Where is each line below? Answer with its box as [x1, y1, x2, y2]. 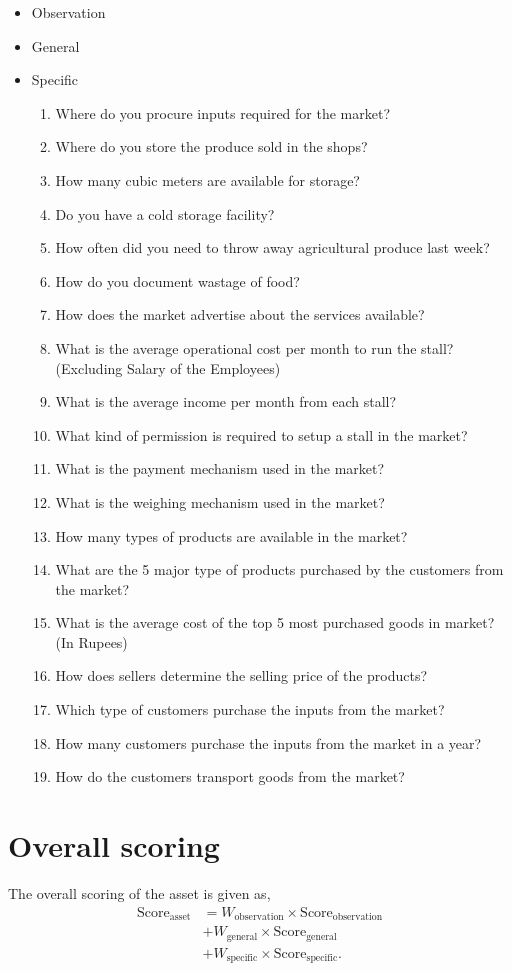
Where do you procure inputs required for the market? [55, 102, 391, 123]
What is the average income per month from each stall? [55, 391, 397, 412]
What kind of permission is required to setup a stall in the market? [55, 424, 468, 445]
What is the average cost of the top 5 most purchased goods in [55, 612, 441, 633]
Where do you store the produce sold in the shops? [55, 136, 368, 157]
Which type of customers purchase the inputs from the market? [55, 699, 445, 720]
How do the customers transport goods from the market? [55, 766, 405, 787]
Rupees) [78, 631, 128, 652]
